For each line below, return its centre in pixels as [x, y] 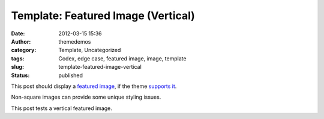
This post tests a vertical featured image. [61, 108]
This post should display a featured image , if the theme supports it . [94, 86]
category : [24, 50]
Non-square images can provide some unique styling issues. [86, 97]
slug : [17, 67]
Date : [18, 33]
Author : [21, 41]
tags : [18, 58]
